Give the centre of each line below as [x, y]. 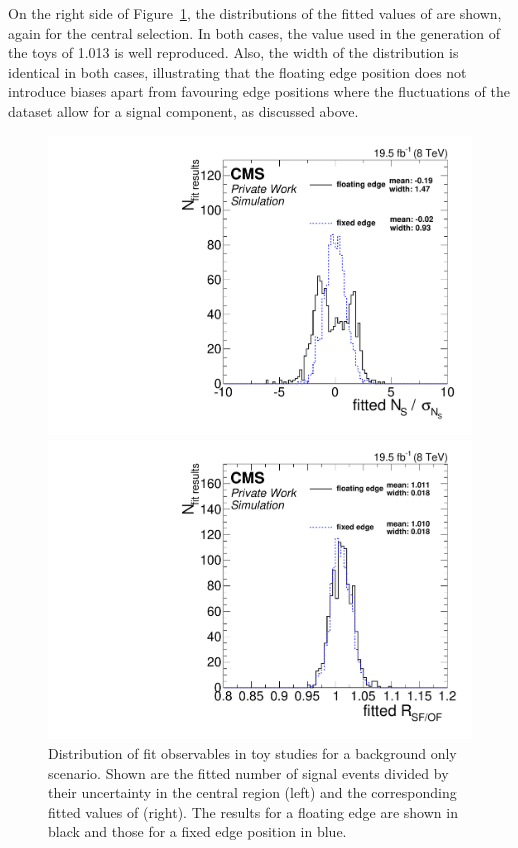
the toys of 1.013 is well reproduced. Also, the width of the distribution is [233, 52]
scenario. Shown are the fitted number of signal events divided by [248, 772]
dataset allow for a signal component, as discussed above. [183, 110]
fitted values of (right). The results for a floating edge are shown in [253, 811]
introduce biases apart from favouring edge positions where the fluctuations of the [259, 91]
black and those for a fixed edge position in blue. [197, 831]
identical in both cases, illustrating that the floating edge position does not [237, 71]
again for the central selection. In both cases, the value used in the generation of [254, 32]
